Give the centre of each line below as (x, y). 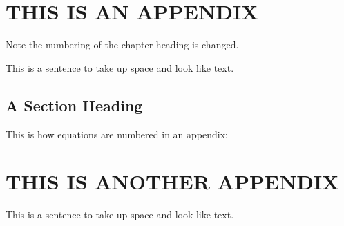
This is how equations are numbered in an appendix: (117, 134)
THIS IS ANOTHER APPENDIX (172, 181)
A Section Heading (74, 105)
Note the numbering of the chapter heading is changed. (122, 45)
